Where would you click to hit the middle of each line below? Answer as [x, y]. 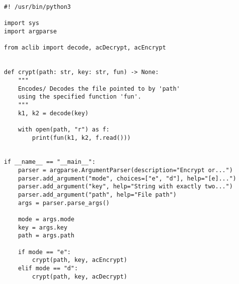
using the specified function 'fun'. [80, 97]
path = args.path [46, 236]
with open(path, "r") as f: [64, 129]
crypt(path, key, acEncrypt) [80, 260]
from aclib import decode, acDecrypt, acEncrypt [85, 48]
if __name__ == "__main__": [50, 162]
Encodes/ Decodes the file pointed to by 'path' [99, 89]
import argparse [30, 31]
